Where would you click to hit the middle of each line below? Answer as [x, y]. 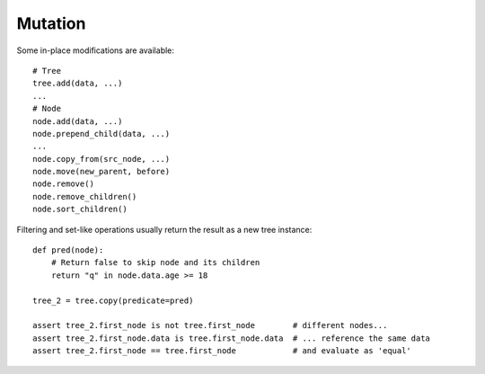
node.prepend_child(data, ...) [101, 134]
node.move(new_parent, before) [101, 172]
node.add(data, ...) [78, 121]
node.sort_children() [80, 209]
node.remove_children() [85, 196]
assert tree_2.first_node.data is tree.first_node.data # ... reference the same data [232, 338]
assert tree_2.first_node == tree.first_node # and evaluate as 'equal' [222, 351]
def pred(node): [68, 250]
